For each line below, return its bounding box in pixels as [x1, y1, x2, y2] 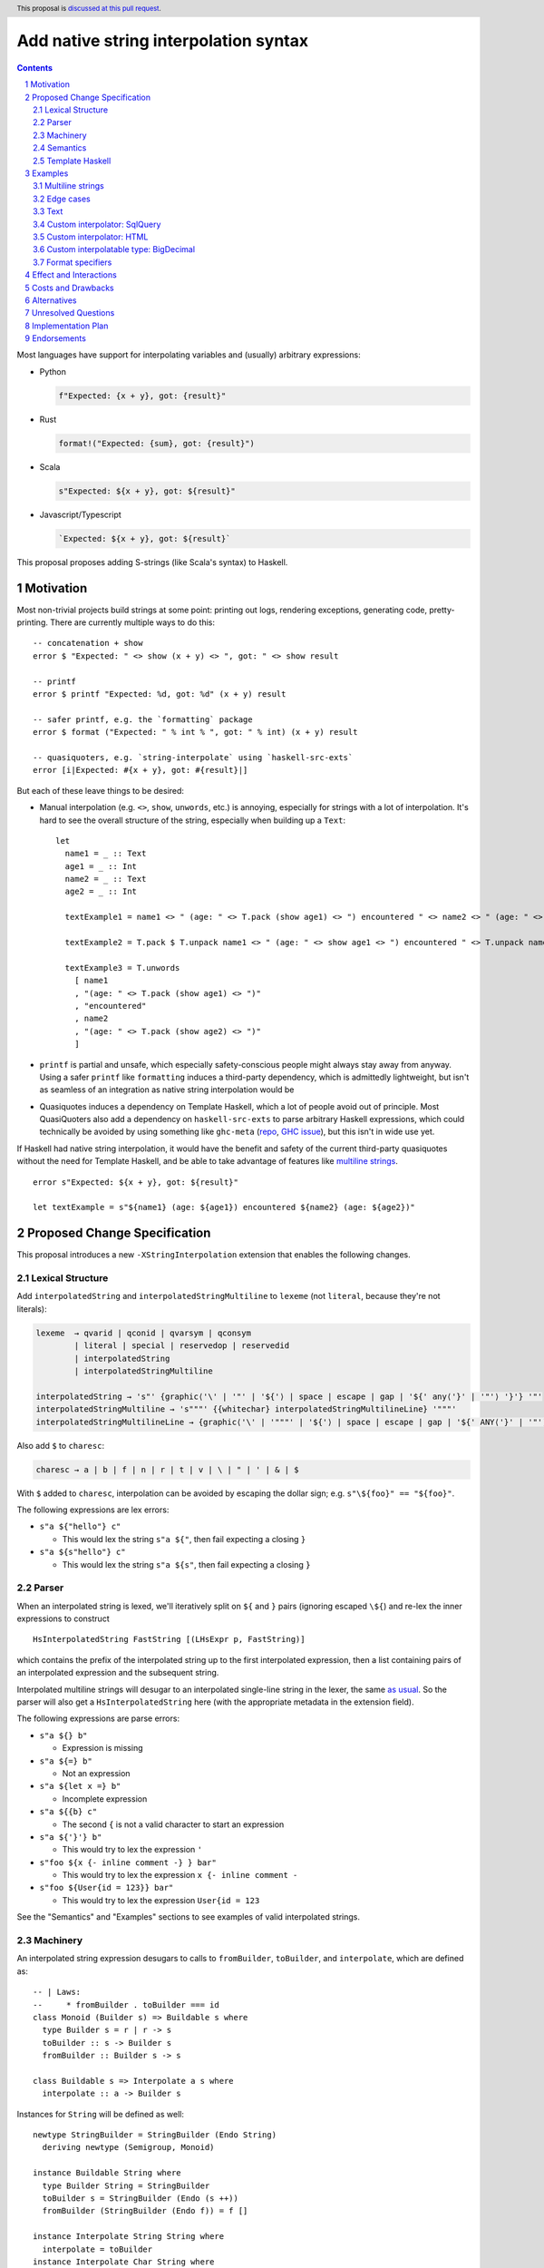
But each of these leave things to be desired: [16, 785, 185, 796]
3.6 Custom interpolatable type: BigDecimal [33, 244, 195, 255]
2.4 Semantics [33, 142, 87, 153]
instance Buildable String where [33, 2168, 181, 2178]
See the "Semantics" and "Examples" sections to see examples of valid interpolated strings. [16, 1911, 361, 1922]
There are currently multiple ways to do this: [50, 617, 215, 628]
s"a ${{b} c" [39, 1806, 98, 1817]
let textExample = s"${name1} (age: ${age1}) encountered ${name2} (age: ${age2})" [33, 1202, 416, 1213]
